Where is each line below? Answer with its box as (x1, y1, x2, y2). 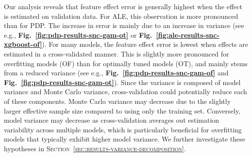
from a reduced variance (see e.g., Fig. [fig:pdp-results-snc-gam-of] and (4, 68, 229, 78)
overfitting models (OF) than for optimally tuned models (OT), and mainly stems (4, 58, 248, 68)
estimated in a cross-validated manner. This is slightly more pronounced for (4, 48, 229, 58)
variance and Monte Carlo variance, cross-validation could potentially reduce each (4, 86, 247, 97)
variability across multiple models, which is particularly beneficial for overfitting (4, 124, 242, 134)
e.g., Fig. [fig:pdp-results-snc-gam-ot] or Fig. (4, 29, 152, 40)
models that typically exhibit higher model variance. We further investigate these (4, 134, 246, 144)
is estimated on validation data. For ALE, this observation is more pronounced (4, 11, 238, 21)
